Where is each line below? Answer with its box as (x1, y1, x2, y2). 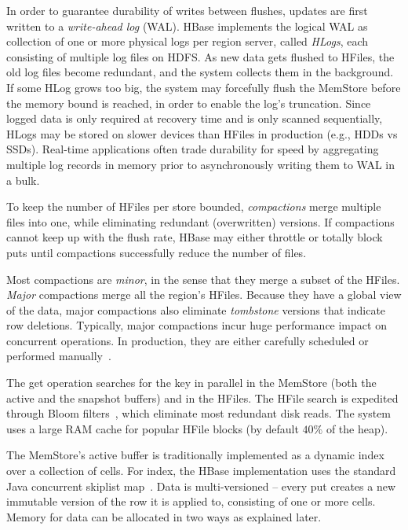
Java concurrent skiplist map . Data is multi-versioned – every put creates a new (6, 477, 395, 494)
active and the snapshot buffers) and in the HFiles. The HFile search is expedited (6, 389, 399, 406)
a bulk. (6, 171, 40, 188)
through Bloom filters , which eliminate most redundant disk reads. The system (6, 405, 392, 421)
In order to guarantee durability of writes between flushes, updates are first (6, 2, 368, 18)
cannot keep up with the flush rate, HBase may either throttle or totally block (6, 229, 383, 245)
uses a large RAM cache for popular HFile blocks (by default (6, 420, 299, 436)
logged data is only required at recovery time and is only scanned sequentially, (6, 110, 383, 127)
